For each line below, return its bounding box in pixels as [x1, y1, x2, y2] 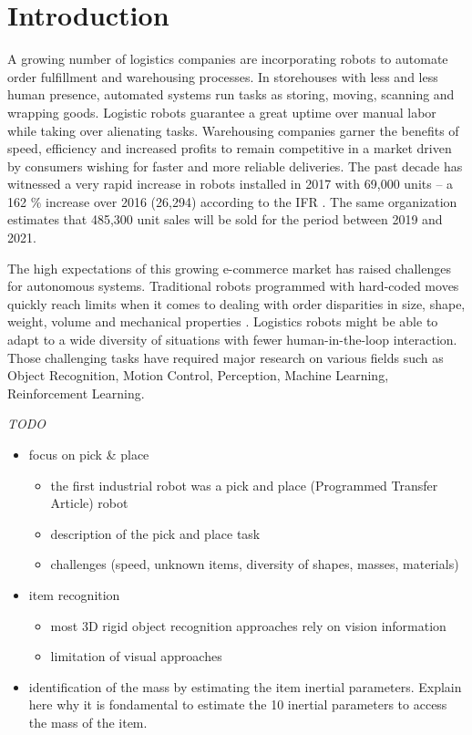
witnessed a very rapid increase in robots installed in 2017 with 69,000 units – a [7, 174, 454, 193]
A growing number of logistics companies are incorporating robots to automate [7, 49, 448, 68]
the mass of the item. [28, 712, 148, 731]
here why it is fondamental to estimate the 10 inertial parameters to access [28, 695, 447, 714]
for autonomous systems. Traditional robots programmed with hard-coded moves [7, 276, 459, 295]
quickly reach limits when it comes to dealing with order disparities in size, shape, [7, 294, 466, 313]
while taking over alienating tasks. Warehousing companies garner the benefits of [7, 120, 459, 140]
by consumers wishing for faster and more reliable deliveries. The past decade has [7, 156, 463, 175]
